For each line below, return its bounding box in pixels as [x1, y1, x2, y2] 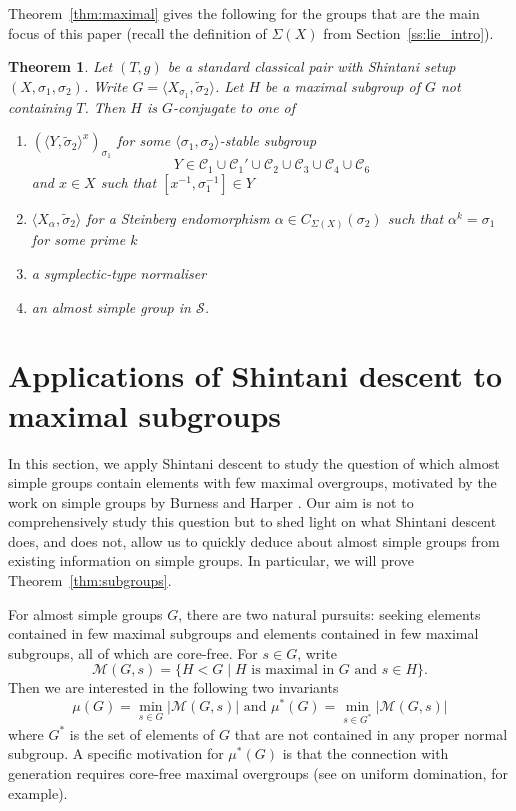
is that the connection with [282, 743, 449, 764]
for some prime [31, 229, 126, 250]
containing [8, 96, 72, 117]
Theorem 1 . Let [8, 56, 113, 77]
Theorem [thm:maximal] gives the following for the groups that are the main [8, 3, 480, 23]
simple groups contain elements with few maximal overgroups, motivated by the [8, 472, 497, 493]
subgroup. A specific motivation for [8, 743, 224, 764]
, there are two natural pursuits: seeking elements [178, 603, 481, 624]
